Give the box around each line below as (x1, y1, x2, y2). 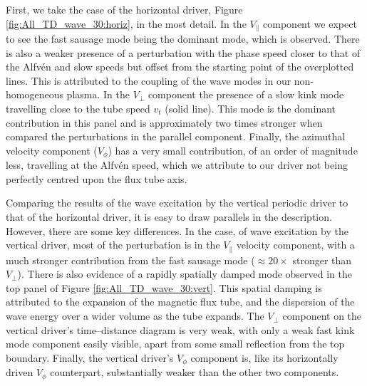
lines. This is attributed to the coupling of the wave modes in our (6, 73, 291, 88)
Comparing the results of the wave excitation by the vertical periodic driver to (6, 195, 348, 210)
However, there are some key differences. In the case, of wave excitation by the (6, 223, 348, 238)
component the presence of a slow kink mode (148, 87, 344, 102)
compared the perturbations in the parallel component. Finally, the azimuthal (6, 129, 346, 144)
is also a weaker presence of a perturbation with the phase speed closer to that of (6, 45, 361, 60)
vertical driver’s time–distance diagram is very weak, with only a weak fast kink (6, 322, 355, 337)
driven (6, 365, 33, 380)
